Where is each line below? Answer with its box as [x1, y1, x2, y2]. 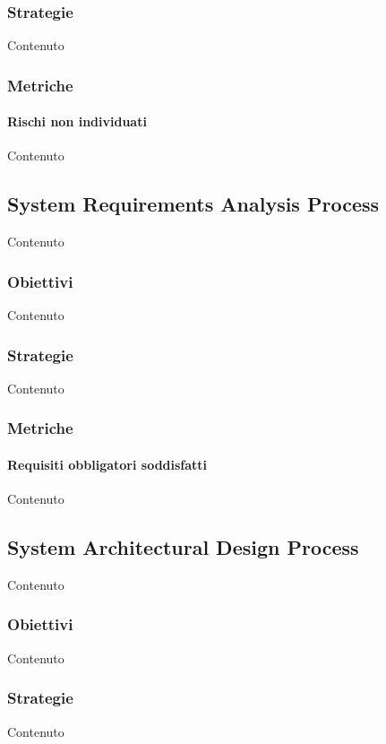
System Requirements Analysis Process [7, 190, 380, 218]
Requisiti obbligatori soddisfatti [7, 454, 208, 473]
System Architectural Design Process [7, 533, 359, 561]
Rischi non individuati [7, 112, 147, 131]
